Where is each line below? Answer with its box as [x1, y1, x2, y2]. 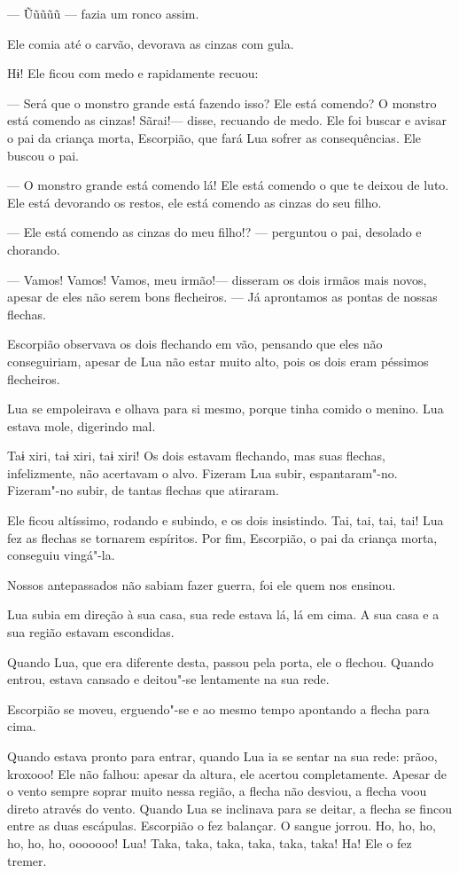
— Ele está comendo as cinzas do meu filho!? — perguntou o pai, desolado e [7, 223, 422, 241]
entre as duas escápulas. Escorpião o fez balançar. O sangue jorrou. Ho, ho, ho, [7, 816, 436, 835]
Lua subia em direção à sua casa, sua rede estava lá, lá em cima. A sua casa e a [7, 605, 440, 624]
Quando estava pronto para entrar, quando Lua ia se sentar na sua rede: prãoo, [7, 747, 438, 765]
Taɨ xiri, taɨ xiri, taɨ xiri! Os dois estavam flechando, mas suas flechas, [7, 446, 385, 465]
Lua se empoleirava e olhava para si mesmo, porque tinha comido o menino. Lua [7, 399, 444, 418]
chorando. [7, 240, 60, 258]
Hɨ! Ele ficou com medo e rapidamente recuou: [7, 64, 259, 83]
